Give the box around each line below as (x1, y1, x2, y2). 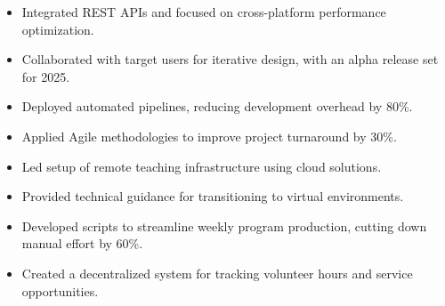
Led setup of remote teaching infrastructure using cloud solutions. (21, 157, 382, 175)
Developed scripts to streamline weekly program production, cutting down (21, 216, 427, 235)
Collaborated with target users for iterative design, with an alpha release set (21, 50, 439, 68)
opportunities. (21, 281, 99, 300)
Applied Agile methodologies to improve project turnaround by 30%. (21, 126, 397, 145)
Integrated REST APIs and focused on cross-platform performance (21, 3, 386, 20)
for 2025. (21, 67, 70, 85)
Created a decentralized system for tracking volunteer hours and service (21, 263, 413, 282)
